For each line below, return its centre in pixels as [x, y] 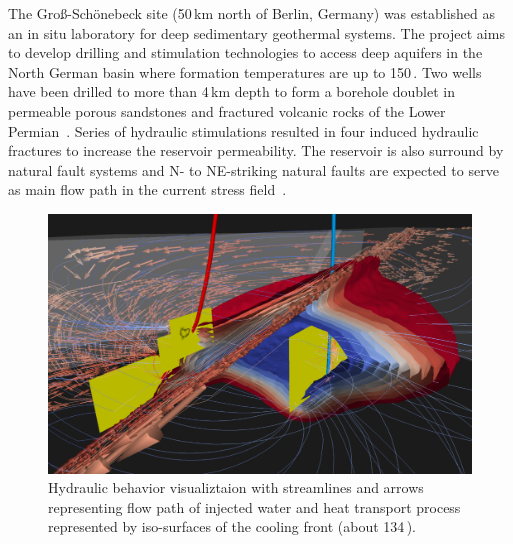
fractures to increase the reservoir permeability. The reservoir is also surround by [256, 150]
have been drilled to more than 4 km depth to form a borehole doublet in [232, 91]
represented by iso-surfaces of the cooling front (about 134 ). [232, 526]
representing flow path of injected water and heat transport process [254, 506]
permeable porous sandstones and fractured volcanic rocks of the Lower [227, 110]
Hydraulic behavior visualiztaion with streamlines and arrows [236, 487]
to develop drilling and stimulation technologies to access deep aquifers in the [245, 52]
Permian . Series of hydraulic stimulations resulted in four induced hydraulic [243, 130]
